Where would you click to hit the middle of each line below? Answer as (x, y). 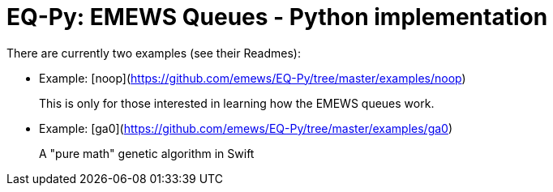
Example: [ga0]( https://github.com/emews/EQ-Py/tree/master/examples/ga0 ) (246, 128)
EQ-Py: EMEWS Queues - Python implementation (277, 17)
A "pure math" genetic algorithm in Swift (147, 153)
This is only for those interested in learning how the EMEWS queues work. (237, 103)
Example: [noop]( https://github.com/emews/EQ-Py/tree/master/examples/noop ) (253, 78)
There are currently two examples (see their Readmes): (154, 53)
